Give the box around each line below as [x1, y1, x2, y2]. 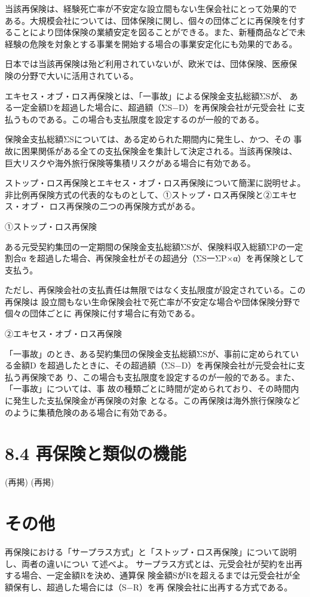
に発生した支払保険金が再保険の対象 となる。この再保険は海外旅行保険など [5, 394, 300, 407]
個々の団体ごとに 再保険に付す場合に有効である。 [5, 307, 200, 319]
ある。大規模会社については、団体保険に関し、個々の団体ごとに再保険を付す [5, 14, 306, 26]
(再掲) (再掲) [5, 476, 54, 488]
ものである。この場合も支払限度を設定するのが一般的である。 [21, 112, 264, 125]
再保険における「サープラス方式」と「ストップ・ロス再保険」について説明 [5, 546, 297, 558]
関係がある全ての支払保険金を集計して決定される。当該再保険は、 [38, 144, 297, 157]
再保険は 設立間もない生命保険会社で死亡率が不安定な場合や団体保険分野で [5, 295, 300, 307]
